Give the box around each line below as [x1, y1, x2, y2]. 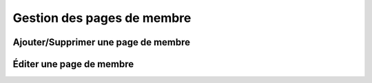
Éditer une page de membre [12, 58, 134, 70]
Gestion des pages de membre [12, 10, 192, 25]
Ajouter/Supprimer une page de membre [12, 36, 191, 48]
